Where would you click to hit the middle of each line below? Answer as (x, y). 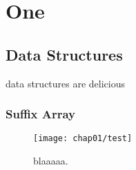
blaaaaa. (51, 161)
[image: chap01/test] (83, 139)
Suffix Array (41, 114)
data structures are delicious (66, 83)
